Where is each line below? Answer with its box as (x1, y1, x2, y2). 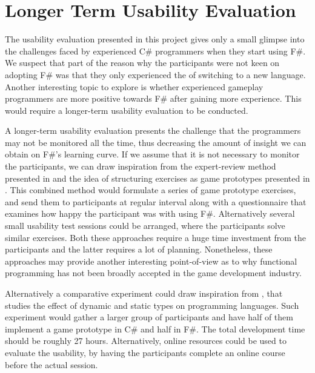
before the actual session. (5, 358, 98, 371)
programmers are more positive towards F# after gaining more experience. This (5, 92, 302, 105)
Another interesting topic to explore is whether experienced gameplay (5, 80, 264, 93)
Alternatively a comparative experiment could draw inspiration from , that (5, 287, 283, 299)
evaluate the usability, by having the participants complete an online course (5, 346, 285, 358)
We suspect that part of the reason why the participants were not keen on (5, 56, 280, 69)
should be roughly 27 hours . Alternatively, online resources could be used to (5, 334, 287, 347)
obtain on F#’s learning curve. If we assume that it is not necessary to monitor (5, 148, 300, 160)
